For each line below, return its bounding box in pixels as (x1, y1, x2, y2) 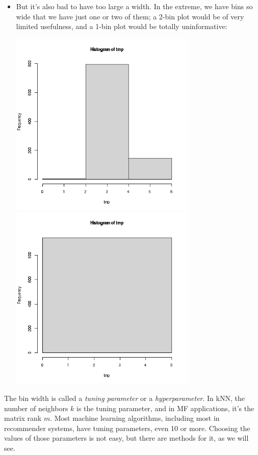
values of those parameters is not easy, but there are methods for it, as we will (4, 433, 249, 443)
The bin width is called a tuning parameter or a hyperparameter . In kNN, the (4, 392, 245, 403)
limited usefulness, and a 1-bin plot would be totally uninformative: (16, 21, 227, 32)
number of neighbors (4, 402, 68, 413)
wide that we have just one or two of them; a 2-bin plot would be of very (16, 11, 244, 21)
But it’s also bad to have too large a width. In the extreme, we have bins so (16, 1, 253, 11)
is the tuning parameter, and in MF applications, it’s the (76, 402, 254, 413)
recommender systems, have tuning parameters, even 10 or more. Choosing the (4, 422, 250, 433)
